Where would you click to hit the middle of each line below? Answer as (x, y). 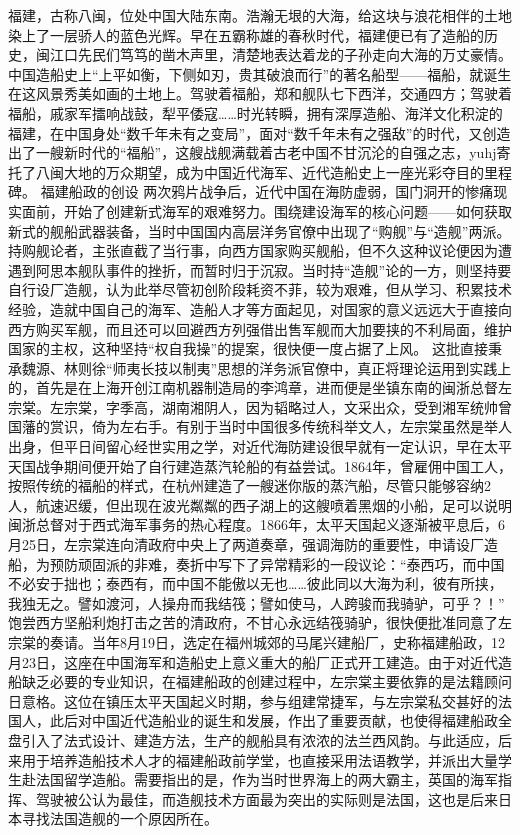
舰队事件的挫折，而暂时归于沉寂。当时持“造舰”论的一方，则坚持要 (294, 269)
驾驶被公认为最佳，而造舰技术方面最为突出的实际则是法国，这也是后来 (266, 798)
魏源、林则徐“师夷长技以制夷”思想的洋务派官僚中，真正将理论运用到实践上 (266, 367)
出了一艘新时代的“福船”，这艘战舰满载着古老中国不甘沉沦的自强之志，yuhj (252, 152)
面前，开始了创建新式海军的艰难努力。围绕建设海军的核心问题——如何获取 (266, 210)
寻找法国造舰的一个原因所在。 (119, 818)
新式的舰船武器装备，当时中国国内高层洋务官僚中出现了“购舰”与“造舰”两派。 (259, 230)
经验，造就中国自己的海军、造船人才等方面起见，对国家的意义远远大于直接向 (260, 308)
